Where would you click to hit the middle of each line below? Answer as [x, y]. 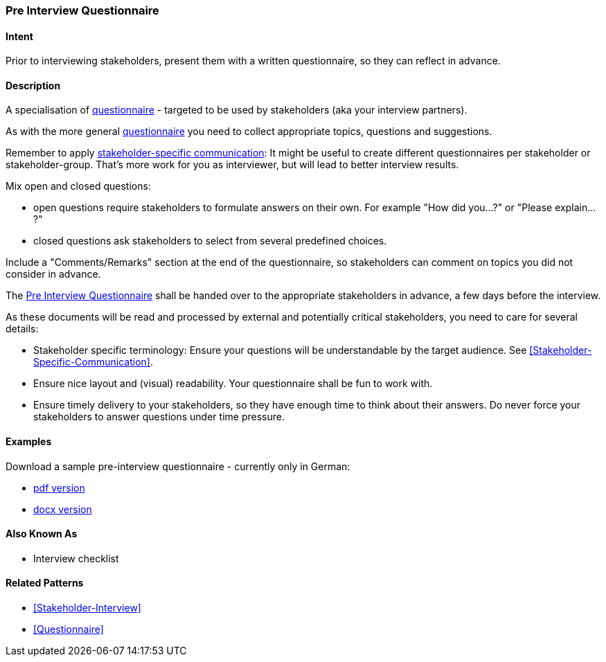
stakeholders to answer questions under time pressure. [159, 417]
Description [33, 85]
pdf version [59, 487]
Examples [29, 442]
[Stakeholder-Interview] [87, 608]
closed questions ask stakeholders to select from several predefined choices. [210, 241]
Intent [19, 36]
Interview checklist [76, 558]
